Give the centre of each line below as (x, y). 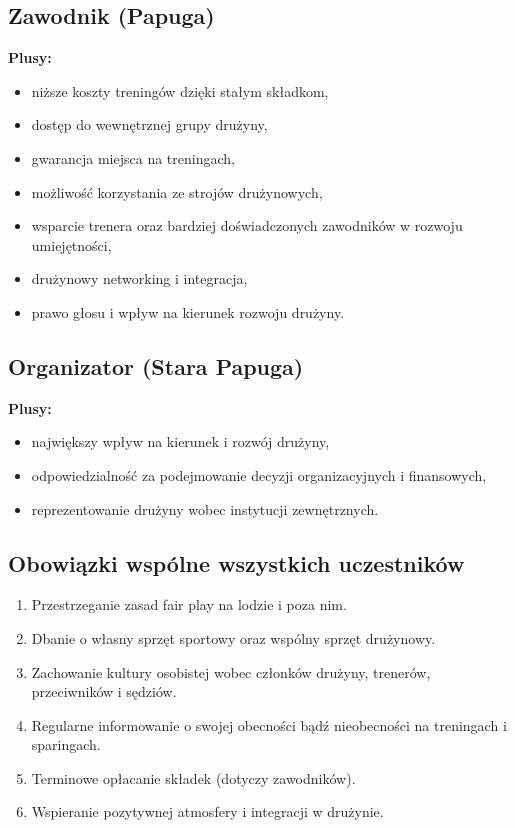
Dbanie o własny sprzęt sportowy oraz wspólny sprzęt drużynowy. (233, 637)
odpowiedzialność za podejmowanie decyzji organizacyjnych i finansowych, (259, 474)
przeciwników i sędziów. (104, 691)
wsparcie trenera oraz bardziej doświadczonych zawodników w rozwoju (247, 225)
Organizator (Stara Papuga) (156, 365)
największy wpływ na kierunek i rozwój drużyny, (180, 441)
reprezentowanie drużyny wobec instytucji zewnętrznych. (205, 508)
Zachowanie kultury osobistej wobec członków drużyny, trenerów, (231, 671)
